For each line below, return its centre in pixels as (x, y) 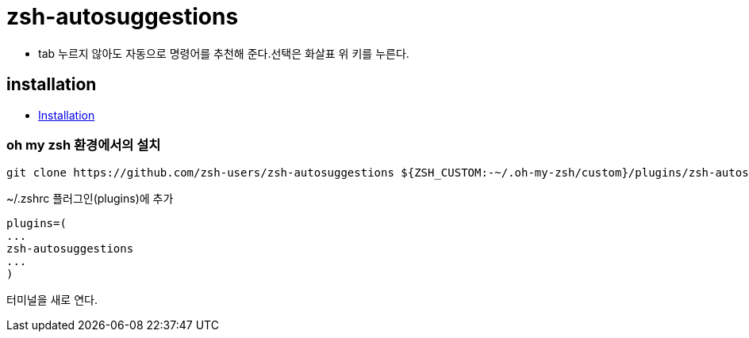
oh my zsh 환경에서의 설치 (84, 144)
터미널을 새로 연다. (52, 300)
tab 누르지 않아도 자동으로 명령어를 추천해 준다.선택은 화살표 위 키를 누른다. (224, 53)
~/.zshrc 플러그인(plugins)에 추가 (90, 199)
